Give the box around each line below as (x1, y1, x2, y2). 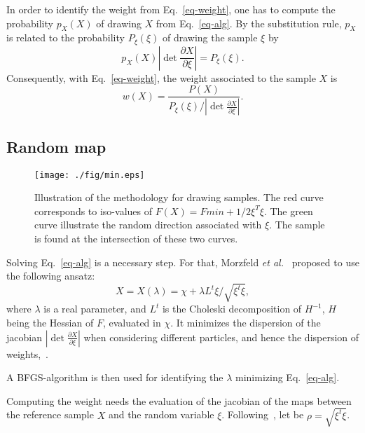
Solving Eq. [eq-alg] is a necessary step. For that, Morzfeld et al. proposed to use (6, 254, 359, 269)
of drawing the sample (162, 30, 258, 45)
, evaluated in (102, 315, 161, 329)
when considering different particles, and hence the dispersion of (83, 329, 359, 344)
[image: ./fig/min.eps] (34, 170, 145, 180)
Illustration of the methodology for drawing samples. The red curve (34, 190, 324, 205)
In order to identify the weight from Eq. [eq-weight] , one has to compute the (6, 2, 336, 16)
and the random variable (108, 407, 214, 422)
